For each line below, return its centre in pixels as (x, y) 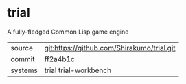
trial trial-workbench (78, 70)
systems (24, 70)
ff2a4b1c (60, 59)
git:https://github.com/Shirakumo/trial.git (110, 48)
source (22, 48)
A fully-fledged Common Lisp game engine (68, 32)
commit (23, 59)
